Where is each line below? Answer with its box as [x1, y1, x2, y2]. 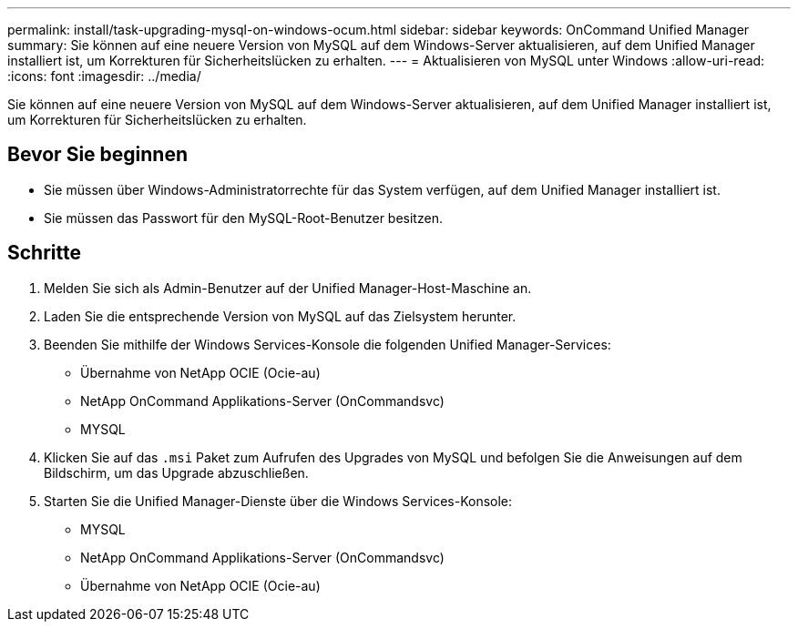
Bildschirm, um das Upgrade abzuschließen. [44, 464, 309, 481]
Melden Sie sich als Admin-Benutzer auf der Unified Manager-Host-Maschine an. [44, 279, 532, 296]
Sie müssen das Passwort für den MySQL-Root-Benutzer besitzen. [44, 209, 443, 226]
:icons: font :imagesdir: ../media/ [7, 68, 201, 84]
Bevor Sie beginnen [7, 143, 189, 167]
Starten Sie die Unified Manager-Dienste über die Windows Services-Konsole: [44, 492, 513, 509]
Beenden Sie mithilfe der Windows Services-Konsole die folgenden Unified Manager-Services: [44, 336, 611, 352]
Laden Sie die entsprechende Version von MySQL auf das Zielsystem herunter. [44, 308, 517, 324]
